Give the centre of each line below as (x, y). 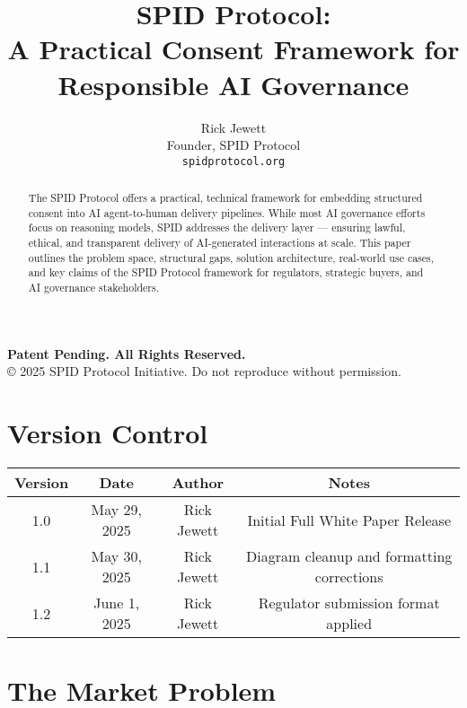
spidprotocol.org (233, 161)
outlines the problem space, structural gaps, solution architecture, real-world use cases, (231, 257)
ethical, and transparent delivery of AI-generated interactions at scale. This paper (220, 243)
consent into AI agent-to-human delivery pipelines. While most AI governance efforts (227, 212)
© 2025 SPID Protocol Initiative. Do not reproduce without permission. (204, 371)
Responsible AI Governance (233, 84)
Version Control (108, 433)
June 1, (117, 603)
